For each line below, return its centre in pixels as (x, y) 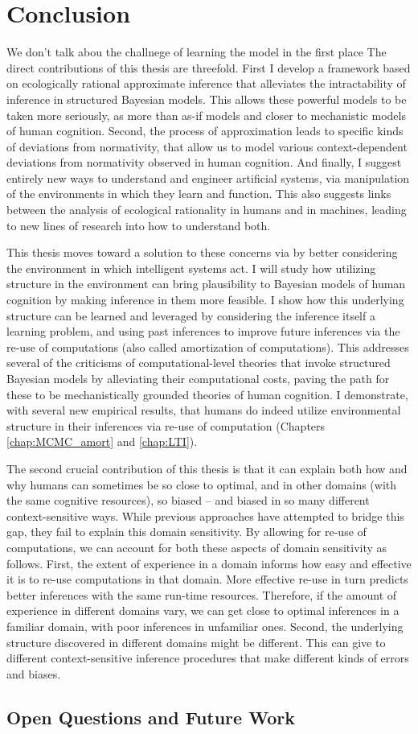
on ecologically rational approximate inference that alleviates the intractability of (206, 83)
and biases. (34, 673)
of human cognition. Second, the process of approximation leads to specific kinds (205, 131)
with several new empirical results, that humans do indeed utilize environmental (204, 410)
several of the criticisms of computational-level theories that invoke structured (199, 363)
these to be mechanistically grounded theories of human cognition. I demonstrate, (207, 394)
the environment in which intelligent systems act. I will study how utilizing (191, 268)
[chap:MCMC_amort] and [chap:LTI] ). (102, 441)
